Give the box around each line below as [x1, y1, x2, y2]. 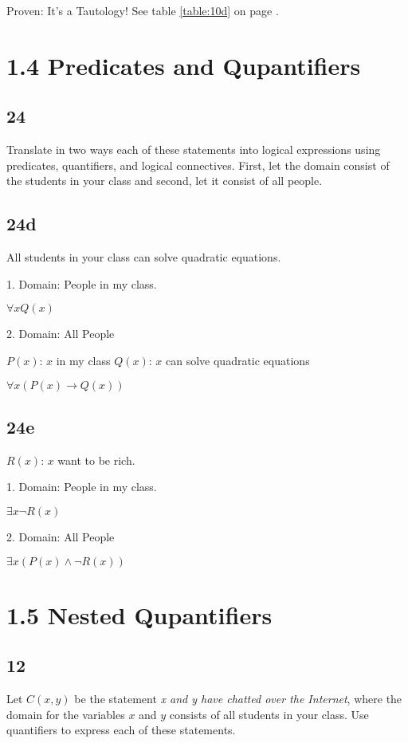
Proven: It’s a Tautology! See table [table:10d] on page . [6, 2, 279, 18]
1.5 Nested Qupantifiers [6, 598, 273, 631]
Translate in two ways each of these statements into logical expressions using [6, 141, 381, 158]
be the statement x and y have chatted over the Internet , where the [74, 690, 402, 707]
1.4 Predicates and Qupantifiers [6, 49, 361, 81]
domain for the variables [6, 706, 125, 722]
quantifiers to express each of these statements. [6, 721, 236, 738]
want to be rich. [57, 451, 135, 468]
